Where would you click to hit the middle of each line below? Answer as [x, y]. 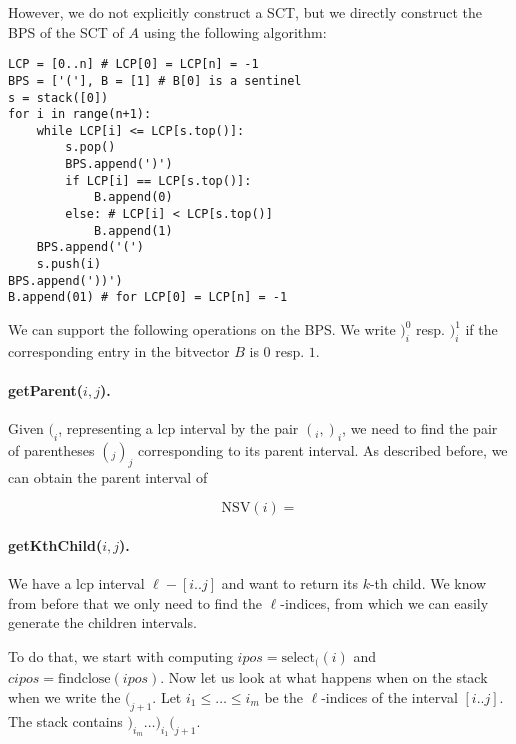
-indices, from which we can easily [384, 602]
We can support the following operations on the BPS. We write [202, 329]
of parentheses [51, 450]
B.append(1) [133, 230]
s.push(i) [69, 264]
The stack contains [65, 720]
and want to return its [289, 583]
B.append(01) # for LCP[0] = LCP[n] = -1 [148, 297]
